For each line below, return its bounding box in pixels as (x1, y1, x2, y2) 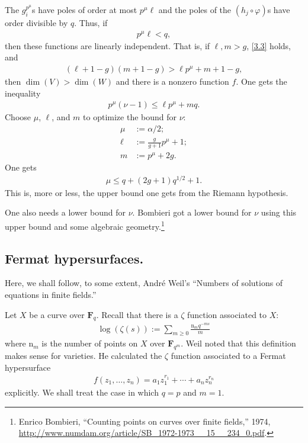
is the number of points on (41, 337, 138, 349)
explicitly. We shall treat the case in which (5, 386, 159, 399)
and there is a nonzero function (115, 75, 229, 87)
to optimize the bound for (83, 111, 177, 123)
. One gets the (236, 75, 287, 87)
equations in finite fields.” (5, 288, 97, 300)
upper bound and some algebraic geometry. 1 (5, 218, 165, 232)
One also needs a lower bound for (5, 206, 126, 219)
